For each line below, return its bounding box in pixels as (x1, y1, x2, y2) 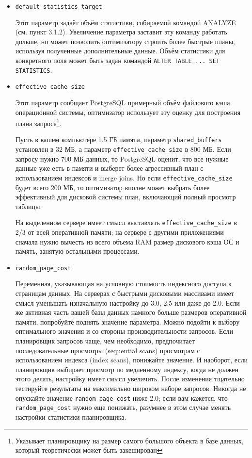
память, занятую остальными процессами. (15, 246, 140, 256)
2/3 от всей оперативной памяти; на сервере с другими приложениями (15, 227, 224, 237)
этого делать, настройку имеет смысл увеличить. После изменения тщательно (15, 374, 245, 384)
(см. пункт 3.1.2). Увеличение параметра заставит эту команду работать (15, 27, 227, 37)
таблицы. (15, 201, 42, 211)
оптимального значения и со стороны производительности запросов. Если (15, 326, 233, 336)
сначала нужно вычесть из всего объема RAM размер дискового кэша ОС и (15, 236, 239, 246)
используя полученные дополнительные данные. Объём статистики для (15, 46, 225, 56)
